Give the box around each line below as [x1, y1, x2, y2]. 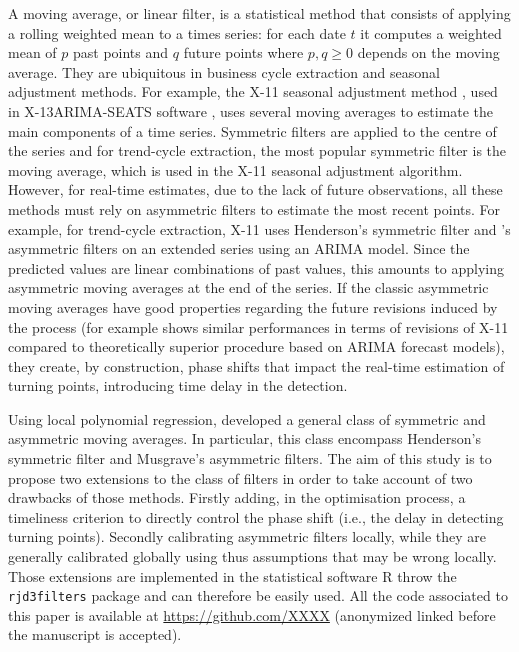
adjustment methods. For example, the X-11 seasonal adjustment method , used [8, 81, 498, 102]
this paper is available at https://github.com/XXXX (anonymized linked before [8, 604, 496, 625]
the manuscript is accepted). [8, 624, 182, 645]
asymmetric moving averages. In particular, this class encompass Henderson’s [8, 428, 481, 449]
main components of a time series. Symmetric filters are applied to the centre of [8, 120, 497, 141]
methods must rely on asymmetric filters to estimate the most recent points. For [8, 198, 501, 219]
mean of [8, 42, 57, 63]
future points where [183, 42, 304, 63]
